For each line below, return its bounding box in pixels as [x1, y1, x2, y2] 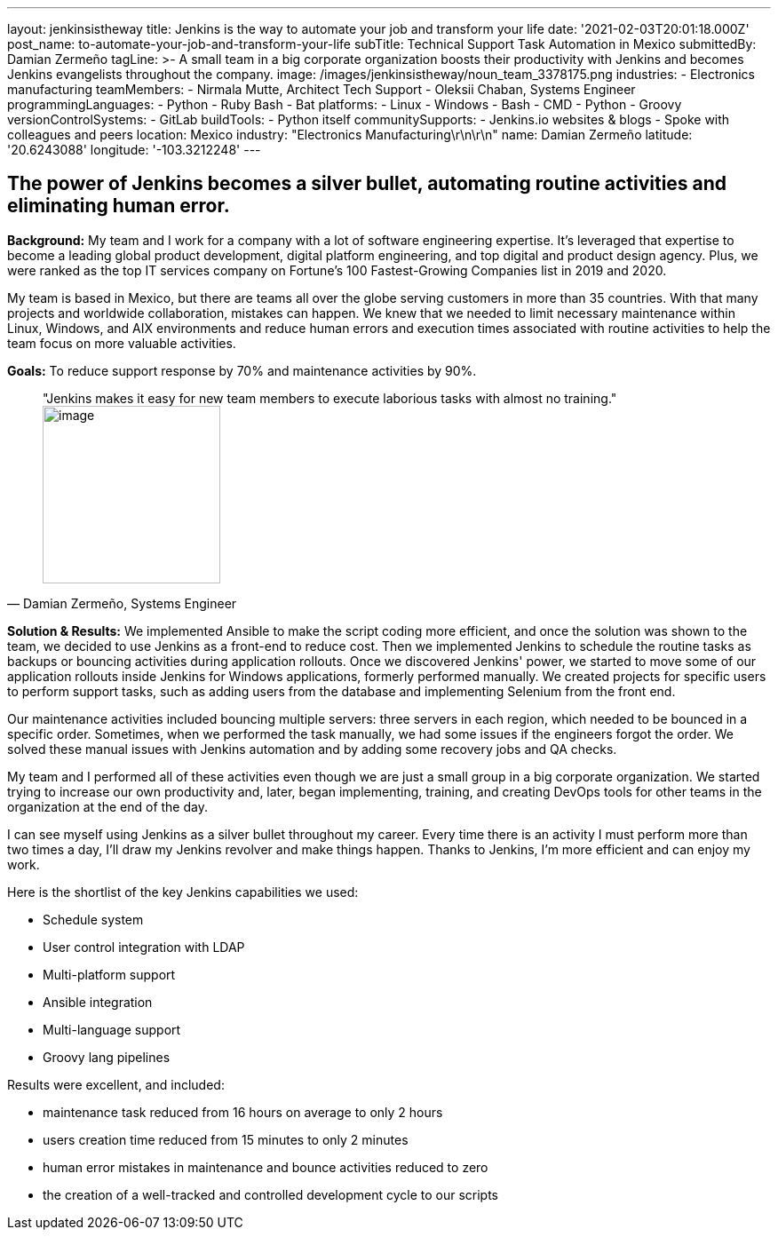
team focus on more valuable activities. [7, 335, 236, 351]
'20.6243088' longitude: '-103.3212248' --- [7, 142, 261, 157]
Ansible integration [43, 994, 153, 1010]
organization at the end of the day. [7, 798, 208, 814]
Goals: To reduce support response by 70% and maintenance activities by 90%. [7, 362, 477, 378]
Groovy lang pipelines [43, 1049, 171, 1065]
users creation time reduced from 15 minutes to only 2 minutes [43, 1131, 409, 1147]
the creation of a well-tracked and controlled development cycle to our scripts [43, 1186, 498, 1202]
